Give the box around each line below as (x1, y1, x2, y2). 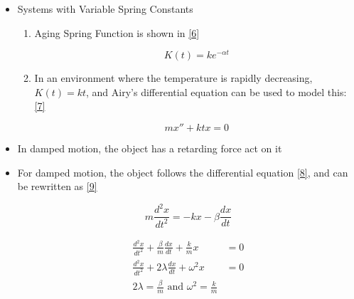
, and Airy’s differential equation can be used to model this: (86, 84, 347, 99)
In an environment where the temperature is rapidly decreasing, (34, 70, 313, 85)
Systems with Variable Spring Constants (17, 1, 193, 16)
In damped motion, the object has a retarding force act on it (17, 141, 282, 156)
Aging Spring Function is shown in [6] (34, 25, 200, 40)
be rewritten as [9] (17, 179, 97, 194)
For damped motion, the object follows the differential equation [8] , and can (17, 164, 348, 179)
